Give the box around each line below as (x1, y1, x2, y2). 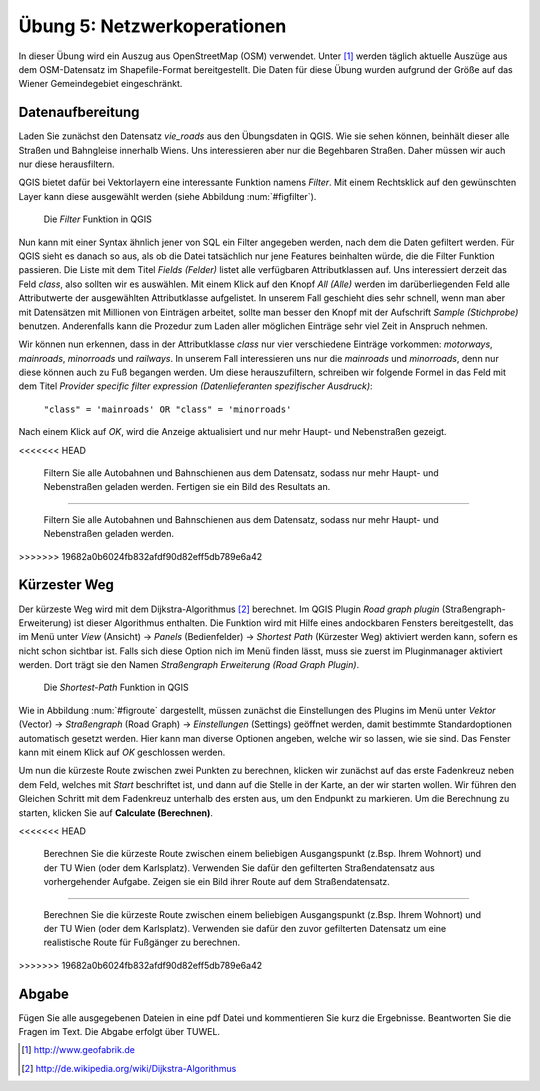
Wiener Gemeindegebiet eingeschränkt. (18, 78, 183, 90)
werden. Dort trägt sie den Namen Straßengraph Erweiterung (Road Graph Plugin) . (18, 659, 360, 671)
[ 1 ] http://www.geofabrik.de (21, 1044, 135, 1056)
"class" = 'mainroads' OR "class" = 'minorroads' (43, 403, 292, 415)
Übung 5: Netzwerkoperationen (18, 15, 287, 37)
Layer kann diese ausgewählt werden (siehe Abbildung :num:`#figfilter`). (18, 190, 317, 202)
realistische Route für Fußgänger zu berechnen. (43, 936, 241, 949)
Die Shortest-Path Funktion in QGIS (43, 681, 189, 694)
